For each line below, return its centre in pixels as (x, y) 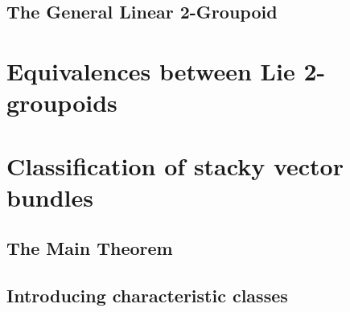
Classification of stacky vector (175, 165)
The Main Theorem (90, 248)
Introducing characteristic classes (147, 296)
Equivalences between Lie (151, 70)
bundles (50, 197)
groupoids (62, 103)
